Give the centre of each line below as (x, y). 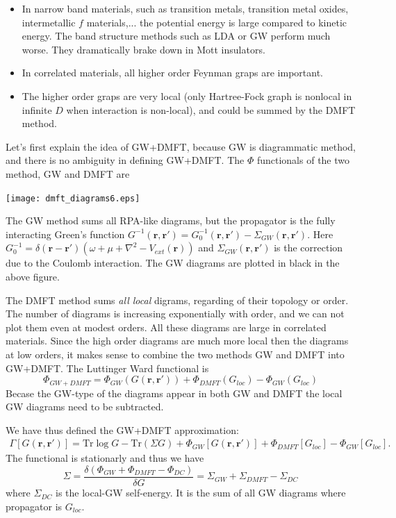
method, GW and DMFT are (68, 173)
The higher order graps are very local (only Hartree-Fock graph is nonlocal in (187, 95)
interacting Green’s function (65, 234)
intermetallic (49, 22)
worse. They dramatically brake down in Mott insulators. (143, 49)
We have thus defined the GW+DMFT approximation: (122, 429)
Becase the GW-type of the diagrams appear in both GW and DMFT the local (174, 393)
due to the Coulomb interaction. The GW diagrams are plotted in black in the (173, 263)
